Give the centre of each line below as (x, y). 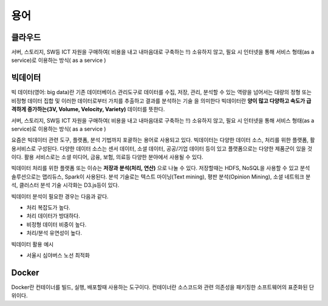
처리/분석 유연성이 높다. (54, 233)
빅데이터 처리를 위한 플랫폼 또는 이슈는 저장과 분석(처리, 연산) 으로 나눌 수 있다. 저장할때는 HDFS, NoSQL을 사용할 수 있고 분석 (161, 168)
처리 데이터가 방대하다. (53, 216)
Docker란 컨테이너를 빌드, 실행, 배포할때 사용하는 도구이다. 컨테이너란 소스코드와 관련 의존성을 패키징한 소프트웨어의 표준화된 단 (163, 287)
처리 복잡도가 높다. (48, 208)
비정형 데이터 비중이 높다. (56, 224)
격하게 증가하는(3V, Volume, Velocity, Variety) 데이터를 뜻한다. (88, 109)
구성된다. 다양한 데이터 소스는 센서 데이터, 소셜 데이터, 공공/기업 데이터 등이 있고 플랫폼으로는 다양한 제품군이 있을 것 (175, 148)
